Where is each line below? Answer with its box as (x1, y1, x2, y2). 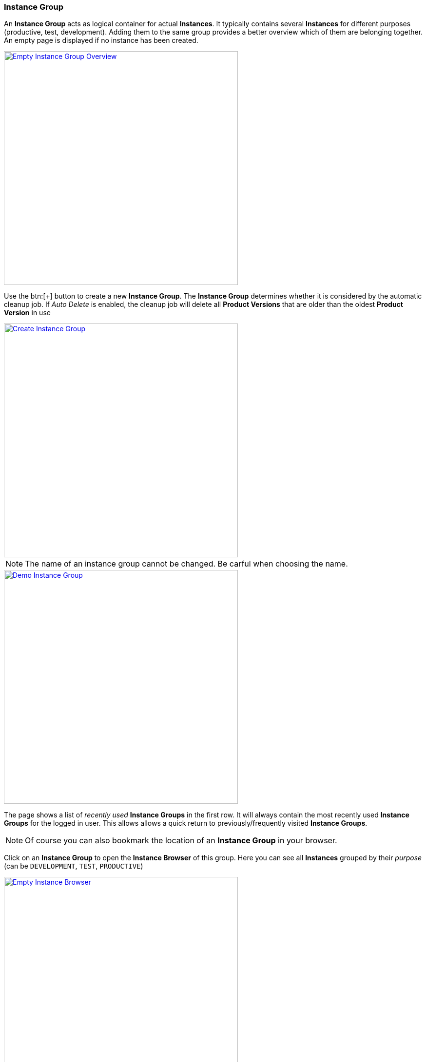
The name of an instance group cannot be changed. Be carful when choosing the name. (25, 559, 348, 569)
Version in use (4, 308, 51, 317)
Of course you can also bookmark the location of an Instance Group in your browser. (25, 835, 337, 846)
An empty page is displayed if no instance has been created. (4, 36, 198, 45)
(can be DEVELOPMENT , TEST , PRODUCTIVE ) (4, 862, 143, 871)
